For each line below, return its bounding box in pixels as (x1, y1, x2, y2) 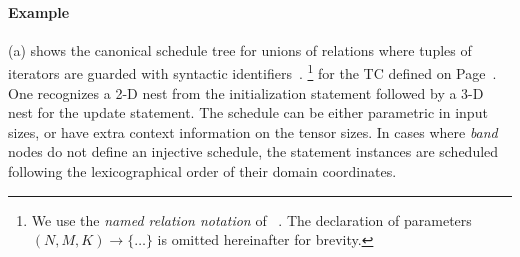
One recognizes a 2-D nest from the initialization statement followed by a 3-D (8, 82, 484, 103)
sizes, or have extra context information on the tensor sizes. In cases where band (8, 121, 498, 142)
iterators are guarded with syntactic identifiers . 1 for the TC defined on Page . (8, 60, 497, 84)
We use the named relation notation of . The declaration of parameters (31, 209, 472, 230)
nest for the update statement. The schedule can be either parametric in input (8, 102, 488, 123)
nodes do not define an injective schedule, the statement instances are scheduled (8, 141, 499, 162)
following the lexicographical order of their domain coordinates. (8, 161, 397, 182)
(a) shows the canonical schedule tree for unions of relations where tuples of (8, 39, 472, 60)
